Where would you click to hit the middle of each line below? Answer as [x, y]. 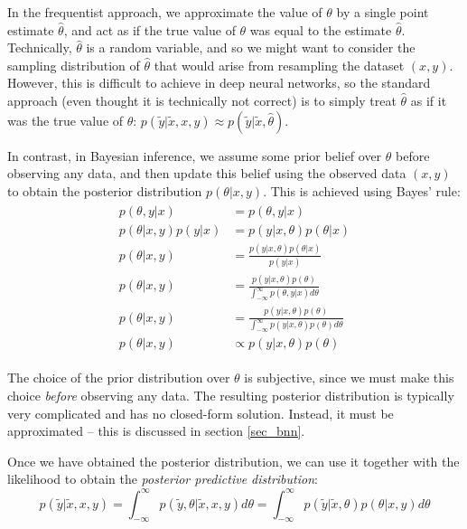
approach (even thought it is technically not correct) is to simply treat [202, 100]
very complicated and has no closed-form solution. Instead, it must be [201, 413]
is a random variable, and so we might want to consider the [251, 47]
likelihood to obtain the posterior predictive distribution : [163, 479]
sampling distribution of [74, 65]
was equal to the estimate [321, 29]
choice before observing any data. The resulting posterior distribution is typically [231, 396]
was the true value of [65, 120]
